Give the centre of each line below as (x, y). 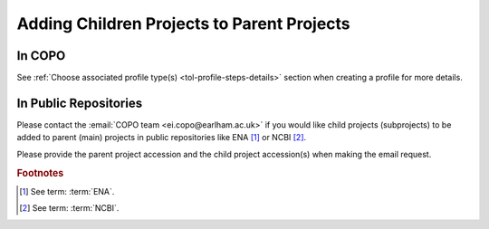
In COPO (41, 56)
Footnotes (40, 173)
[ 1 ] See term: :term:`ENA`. (67, 191)
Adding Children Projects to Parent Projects (183, 24)
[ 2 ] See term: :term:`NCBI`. (69, 208)
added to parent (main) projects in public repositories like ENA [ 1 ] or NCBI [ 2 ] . (162, 138)
